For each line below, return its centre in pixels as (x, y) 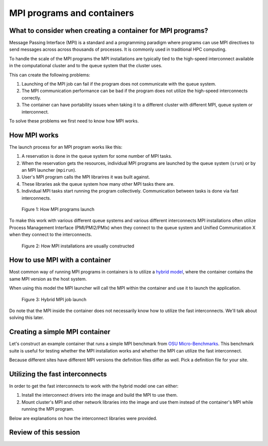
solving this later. (27, 318)
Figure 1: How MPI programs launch (58, 209)
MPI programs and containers (71, 13)
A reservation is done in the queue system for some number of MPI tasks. (97, 156)
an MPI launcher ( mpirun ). (49, 170)
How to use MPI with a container (60, 260)
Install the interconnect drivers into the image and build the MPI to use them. (100, 395)
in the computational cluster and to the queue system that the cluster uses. (86, 66)
